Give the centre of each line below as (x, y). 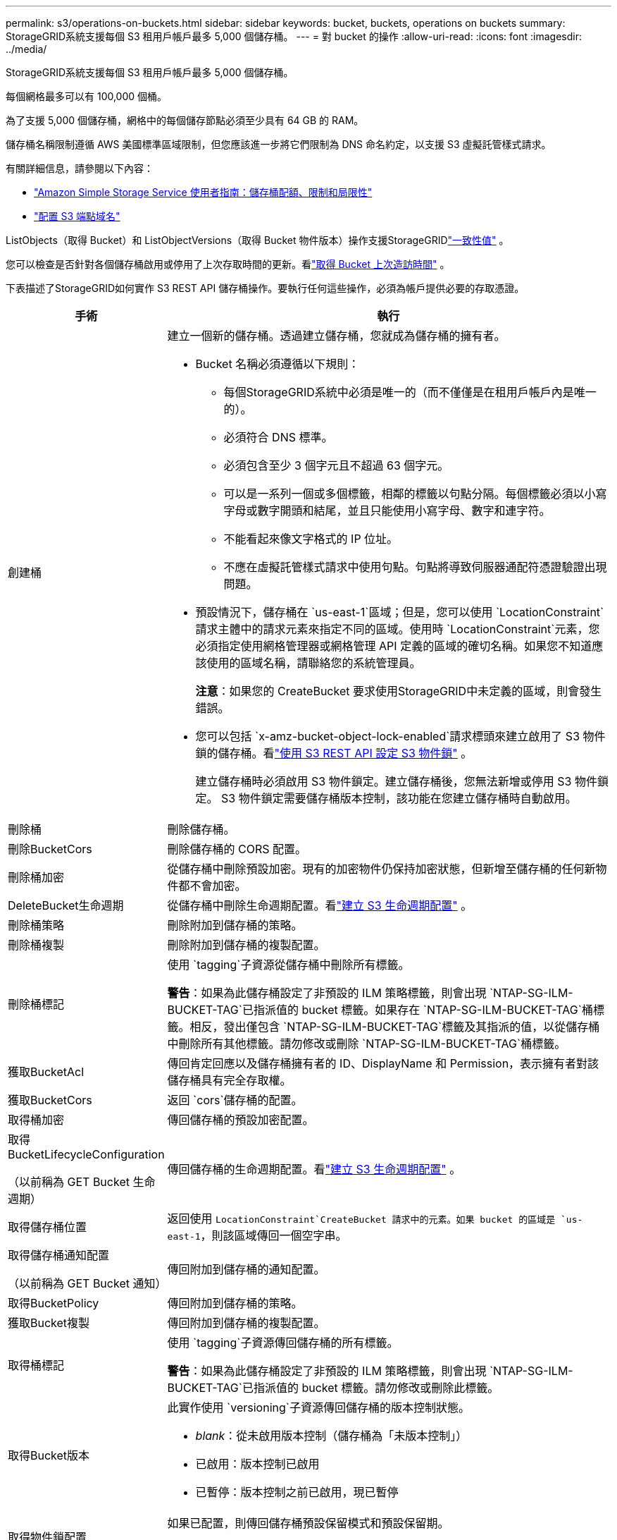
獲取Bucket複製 (49, 1323)
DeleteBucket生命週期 (66, 905)
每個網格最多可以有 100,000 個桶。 (87, 96)
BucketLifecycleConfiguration (86, 1154)
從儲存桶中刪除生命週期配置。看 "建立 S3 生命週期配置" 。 (320, 905)
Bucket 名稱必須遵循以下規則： (278, 364)
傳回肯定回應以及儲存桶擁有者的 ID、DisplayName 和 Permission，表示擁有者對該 (383, 1063)
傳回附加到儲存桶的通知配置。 (246, 1269)
